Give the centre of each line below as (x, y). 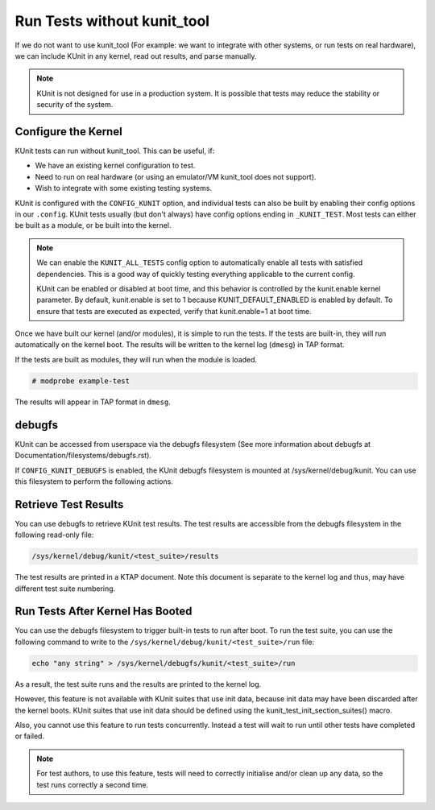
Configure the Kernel (68, 132)
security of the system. (75, 105)
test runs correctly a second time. (93, 784)
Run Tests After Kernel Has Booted (104, 612)
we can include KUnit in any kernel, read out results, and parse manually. (136, 56)
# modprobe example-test (81, 381)
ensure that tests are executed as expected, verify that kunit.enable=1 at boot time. (174, 311)
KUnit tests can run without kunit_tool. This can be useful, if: (115, 151)
